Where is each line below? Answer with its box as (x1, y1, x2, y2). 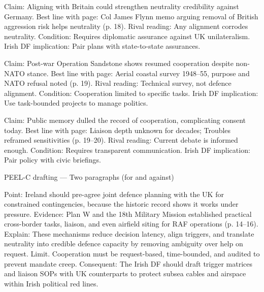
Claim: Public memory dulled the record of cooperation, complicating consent (4, 114, 246, 125)
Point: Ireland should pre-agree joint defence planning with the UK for (4, 188, 224, 199)
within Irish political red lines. (4, 278, 98, 288)
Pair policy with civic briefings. (4, 154, 101, 165)
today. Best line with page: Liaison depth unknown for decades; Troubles (4, 124, 231, 135)
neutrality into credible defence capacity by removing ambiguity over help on (4, 238, 243, 249)
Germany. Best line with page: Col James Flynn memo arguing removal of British (4, 11, 258, 21)
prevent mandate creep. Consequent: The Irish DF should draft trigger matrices (4, 258, 253, 269)
